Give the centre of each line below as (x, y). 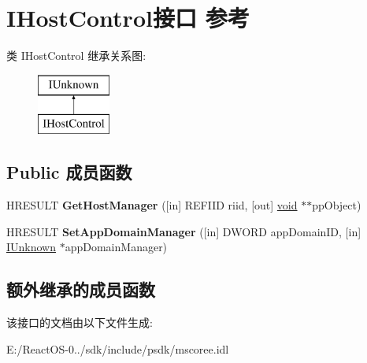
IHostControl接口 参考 (128, 18)
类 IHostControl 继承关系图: (76, 56)
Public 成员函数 (69, 172)
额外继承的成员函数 (81, 289)
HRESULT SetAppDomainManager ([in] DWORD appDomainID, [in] (184, 231)
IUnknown (32, 247)
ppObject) (337, 205)
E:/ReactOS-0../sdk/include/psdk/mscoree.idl (118, 348)
